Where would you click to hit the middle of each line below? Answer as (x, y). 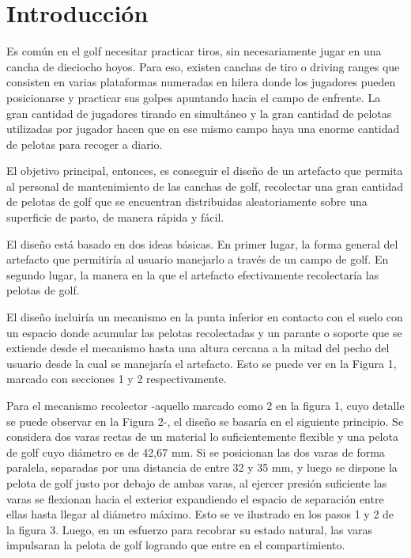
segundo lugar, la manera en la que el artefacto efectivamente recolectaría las (193, 274)
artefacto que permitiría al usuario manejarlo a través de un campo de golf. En (198, 259)
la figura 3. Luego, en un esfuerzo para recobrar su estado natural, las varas (189, 529)
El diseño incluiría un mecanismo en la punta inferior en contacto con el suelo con (205, 317)
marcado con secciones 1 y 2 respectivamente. (117, 379)
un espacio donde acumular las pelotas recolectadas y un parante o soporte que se (204, 332)
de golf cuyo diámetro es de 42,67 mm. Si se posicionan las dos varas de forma (196, 452)
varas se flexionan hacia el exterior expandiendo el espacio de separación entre (195, 498)
